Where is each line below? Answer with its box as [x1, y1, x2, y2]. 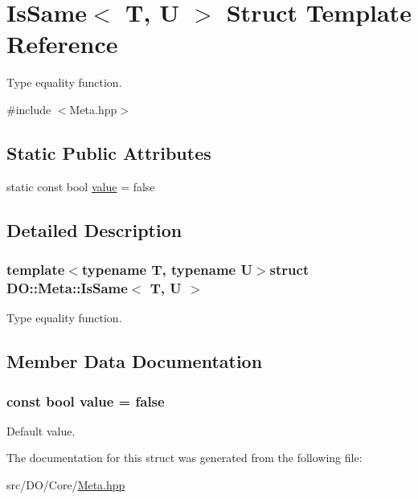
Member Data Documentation [6, 349, 263, 374]
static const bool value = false [6, 178, 155, 194]
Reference [6, 27, 118, 60]
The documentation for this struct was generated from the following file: [6, 449, 363, 466]
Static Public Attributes [6, 140, 211, 165]
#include [6, 100, 51, 117]
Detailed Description [6, 217, 182, 242]
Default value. [6, 422, 76, 439]
